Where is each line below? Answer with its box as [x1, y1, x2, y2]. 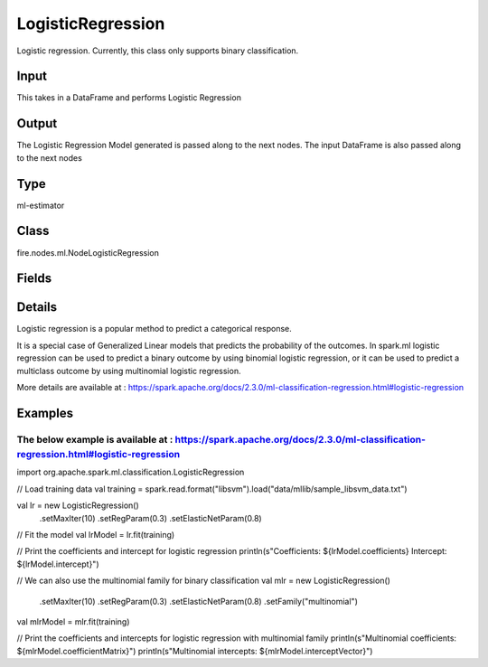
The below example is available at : [16, 433, 174, 446]
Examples [16, 405, 74, 420]
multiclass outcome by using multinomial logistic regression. [16, 365, 241, 376]
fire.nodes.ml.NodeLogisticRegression [16, 247, 160, 258]
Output [16, 116, 58, 131]
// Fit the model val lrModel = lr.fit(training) [16, 529, 175, 540]
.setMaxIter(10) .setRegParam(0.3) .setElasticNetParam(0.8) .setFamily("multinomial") [39, 596, 359, 606]
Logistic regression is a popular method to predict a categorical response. [16, 324, 293, 334]
